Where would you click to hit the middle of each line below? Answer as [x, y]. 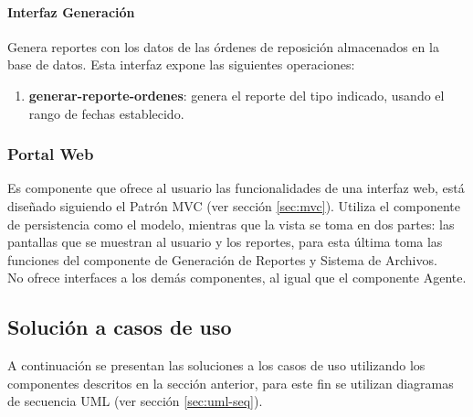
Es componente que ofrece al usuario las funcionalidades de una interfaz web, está [236, 188]
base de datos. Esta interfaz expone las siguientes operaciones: [181, 64]
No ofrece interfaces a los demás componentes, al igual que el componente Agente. [237, 278]
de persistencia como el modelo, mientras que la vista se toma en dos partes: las [231, 224]
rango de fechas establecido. [106, 113]
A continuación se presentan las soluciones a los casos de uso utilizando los [216, 365]
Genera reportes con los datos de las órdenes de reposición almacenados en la [223, 46]
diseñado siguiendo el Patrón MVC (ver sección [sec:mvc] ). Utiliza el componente [234, 205]
